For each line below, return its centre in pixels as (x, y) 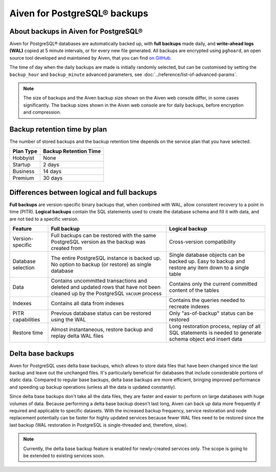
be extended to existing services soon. (64, 455)
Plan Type (25, 152)
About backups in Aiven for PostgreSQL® (76, 31)
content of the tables (194, 290)
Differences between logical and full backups (83, 192)
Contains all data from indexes (87, 304)
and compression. (42, 112)
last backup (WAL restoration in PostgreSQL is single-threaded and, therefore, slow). (99, 425)
